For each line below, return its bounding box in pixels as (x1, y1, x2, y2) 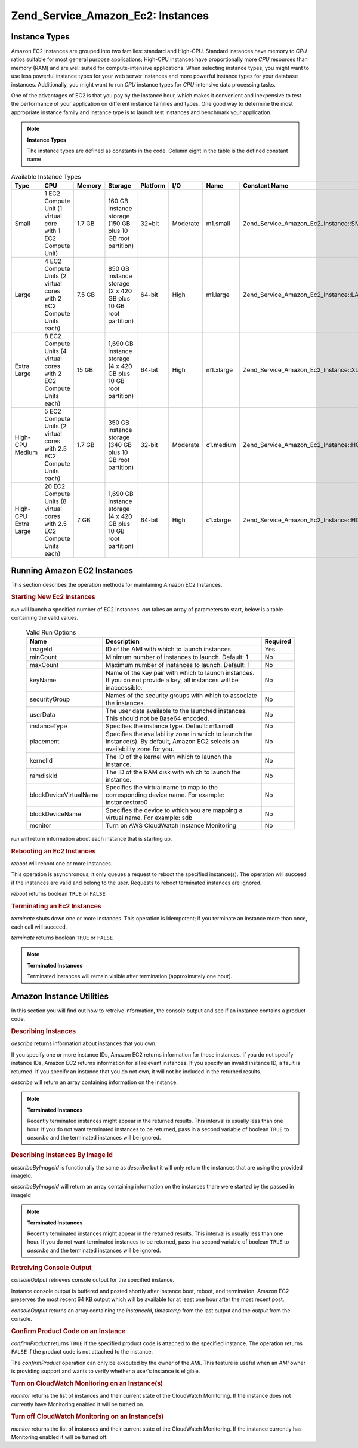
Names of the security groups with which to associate (105, 691, 258, 699)
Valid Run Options (26, 628, 76, 636)
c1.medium (206, 441, 237, 449)
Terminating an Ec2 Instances (11, 902, 101, 910)
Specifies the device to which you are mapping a (105, 806, 243, 814)
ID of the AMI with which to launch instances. (105, 645, 233, 653)
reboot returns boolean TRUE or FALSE (11, 890, 106, 898)
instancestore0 (105, 798, 148, 806)
